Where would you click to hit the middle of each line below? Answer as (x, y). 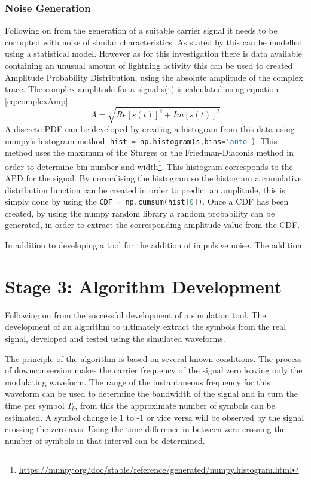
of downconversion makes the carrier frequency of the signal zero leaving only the (154, 370)
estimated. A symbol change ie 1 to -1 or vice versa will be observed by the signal (155, 417)
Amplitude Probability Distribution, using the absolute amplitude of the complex (154, 77)
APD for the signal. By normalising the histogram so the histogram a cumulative (153, 178)
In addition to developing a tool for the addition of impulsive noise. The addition (153, 245)
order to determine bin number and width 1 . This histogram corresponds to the (149, 165)
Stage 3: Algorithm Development (144, 286)
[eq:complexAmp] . (38, 100)
